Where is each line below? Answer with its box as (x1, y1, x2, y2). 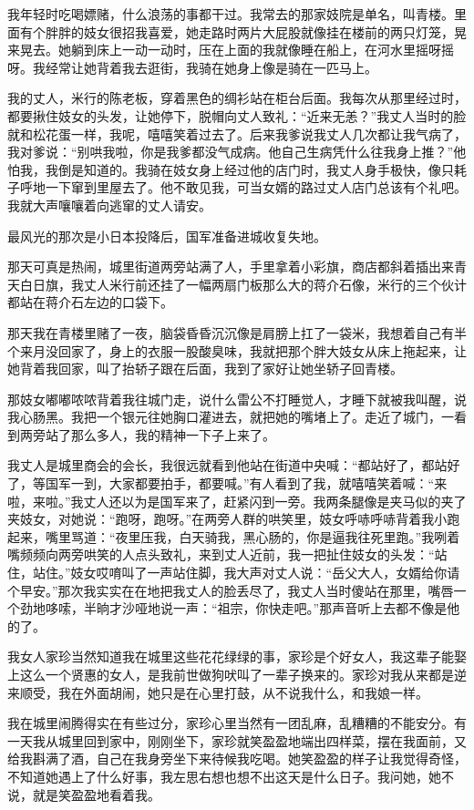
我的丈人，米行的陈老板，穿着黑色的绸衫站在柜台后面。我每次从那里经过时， (7, 88, 467, 108)
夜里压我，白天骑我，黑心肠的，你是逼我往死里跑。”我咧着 (115, 527, 460, 546)
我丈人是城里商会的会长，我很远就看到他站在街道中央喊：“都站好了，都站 (7, 456, 448, 475)
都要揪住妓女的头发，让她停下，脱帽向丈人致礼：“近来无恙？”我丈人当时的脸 (7, 106, 467, 125)
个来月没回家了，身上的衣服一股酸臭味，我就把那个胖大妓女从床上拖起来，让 (7, 341, 467, 360)
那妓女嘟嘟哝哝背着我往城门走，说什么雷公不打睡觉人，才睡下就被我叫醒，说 (7, 389, 467, 408)
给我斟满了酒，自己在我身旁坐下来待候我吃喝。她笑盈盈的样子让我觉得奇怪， (7, 749, 467, 768)
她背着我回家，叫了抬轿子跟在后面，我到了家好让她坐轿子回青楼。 (7, 359, 403, 378)
